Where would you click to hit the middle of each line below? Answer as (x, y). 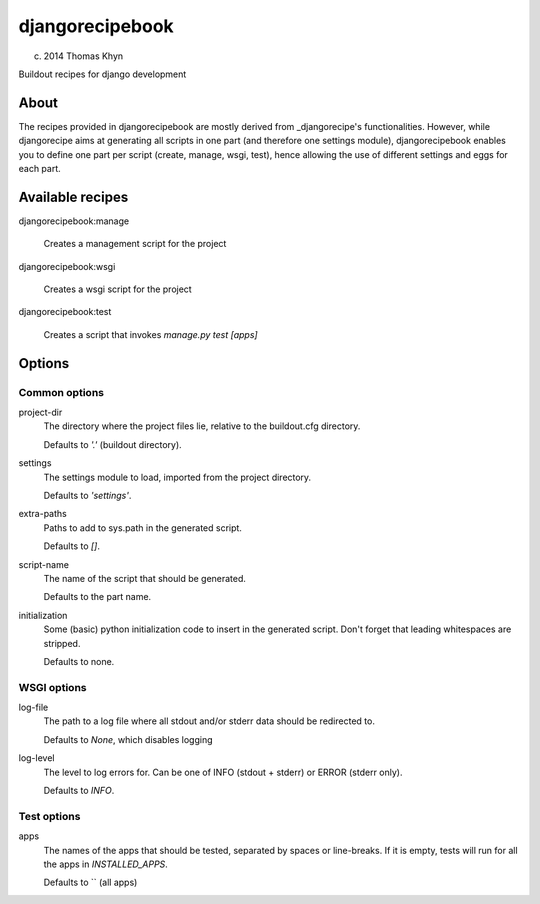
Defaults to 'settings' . (87, 495)
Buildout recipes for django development (102, 74)
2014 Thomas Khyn (83, 56)
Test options (49, 816)
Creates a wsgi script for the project (117, 289)
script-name (44, 564)
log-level (36, 758)
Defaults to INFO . (79, 790)
